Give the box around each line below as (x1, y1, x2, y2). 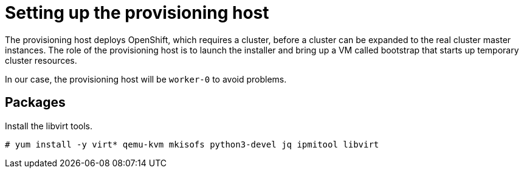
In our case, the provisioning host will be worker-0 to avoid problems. (5, 73, 287, 84)
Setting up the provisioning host (5, 2, 269, 23)
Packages (5, 95, 66, 110)
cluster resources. (5, 55, 77, 66)
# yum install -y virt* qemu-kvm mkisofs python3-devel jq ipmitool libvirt (5, 139, 379, 149)
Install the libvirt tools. (5, 120, 92, 131)
